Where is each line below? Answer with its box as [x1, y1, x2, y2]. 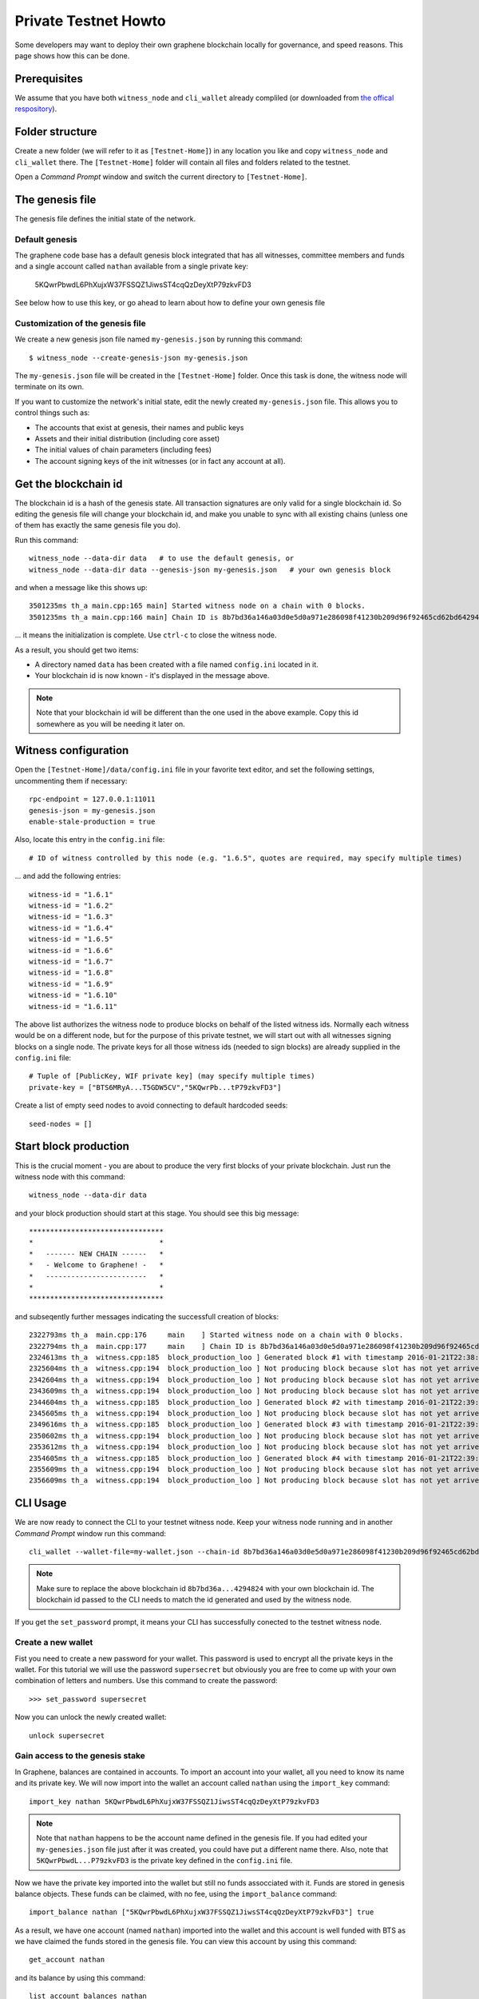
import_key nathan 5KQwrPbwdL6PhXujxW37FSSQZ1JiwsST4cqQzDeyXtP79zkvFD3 [29, 1797, 319, 1806]
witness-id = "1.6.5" [29, 935, 113, 944]
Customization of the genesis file [14, 317, 147, 329]
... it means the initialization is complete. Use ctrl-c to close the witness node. [14, 630, 277, 640]
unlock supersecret [29, 1731, 105, 1740]
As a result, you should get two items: [14, 644, 139, 655]
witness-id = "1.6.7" [29, 956, 113, 966]
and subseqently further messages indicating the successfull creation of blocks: [14, 1311, 279, 1321]
